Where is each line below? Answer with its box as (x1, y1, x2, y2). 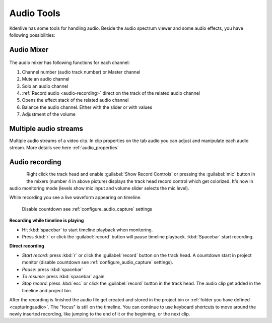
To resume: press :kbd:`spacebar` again (22, 273, 105, 279)
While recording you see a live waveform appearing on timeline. (9, 195, 142, 201)
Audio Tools (9, 8, 60, 19)
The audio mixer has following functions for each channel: (9, 59, 130, 66)
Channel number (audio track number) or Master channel (22, 69, 141, 75)
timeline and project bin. (22, 287, 73, 293)
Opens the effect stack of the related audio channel (22, 97, 129, 103)
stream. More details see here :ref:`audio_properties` (9, 145, 119, 151)
